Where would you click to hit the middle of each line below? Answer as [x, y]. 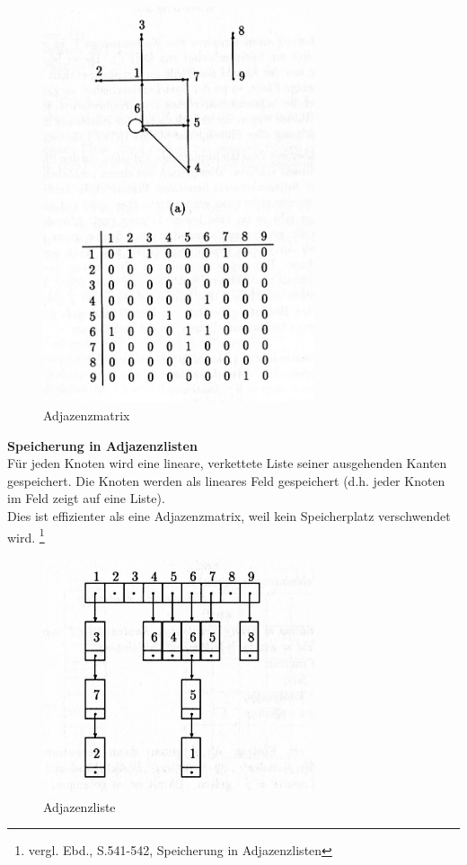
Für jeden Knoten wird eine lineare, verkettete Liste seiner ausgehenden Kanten [227, 463]
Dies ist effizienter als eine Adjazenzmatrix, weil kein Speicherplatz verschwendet [229, 515]
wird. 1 [26, 535]
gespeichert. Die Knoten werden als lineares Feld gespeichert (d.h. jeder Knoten [226, 480]
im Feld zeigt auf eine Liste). [86, 498]
